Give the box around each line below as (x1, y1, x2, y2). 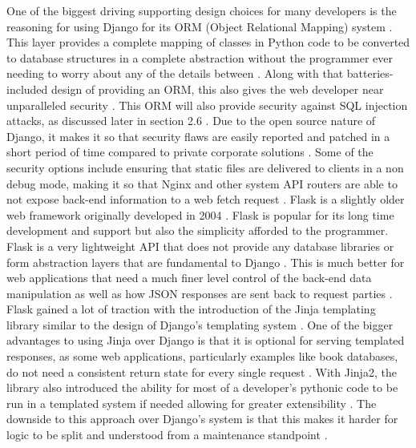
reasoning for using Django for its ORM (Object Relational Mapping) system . (6, 18, 393, 34)
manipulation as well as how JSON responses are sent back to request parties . (6, 285, 393, 301)
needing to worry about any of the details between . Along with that (6, 65, 344, 82)
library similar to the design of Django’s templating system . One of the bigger (6, 316, 394, 333)
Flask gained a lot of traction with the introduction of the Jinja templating (6, 301, 376, 317)
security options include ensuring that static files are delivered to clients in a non (6, 159, 404, 176)
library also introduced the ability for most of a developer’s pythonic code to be (6, 379, 398, 396)
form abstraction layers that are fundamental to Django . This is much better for (6, 253, 405, 270)
